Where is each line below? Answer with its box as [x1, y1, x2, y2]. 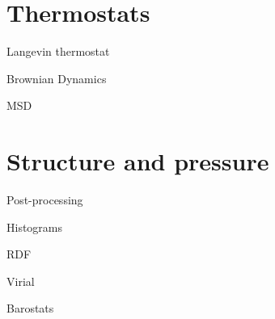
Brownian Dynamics [6, 69, 107, 86]
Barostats [6, 300, 54, 317]
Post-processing [6, 191, 83, 208]
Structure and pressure [6, 145, 269, 178]
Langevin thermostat [6, 43, 110, 60]
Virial [6, 272, 35, 289]
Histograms [6, 218, 63, 235]
